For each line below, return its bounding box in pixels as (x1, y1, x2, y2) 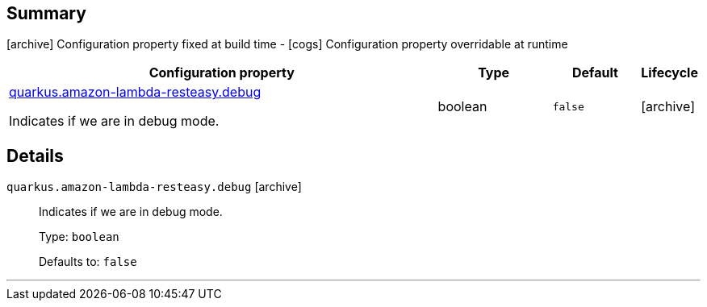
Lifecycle (641, 64, 698, 81)
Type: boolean (39, 230, 119, 244)
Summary (6, 3, 86, 23)
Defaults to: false (39, 255, 137, 269)
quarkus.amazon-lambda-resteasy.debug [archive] (6, 180, 302, 194)
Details (6, 145, 64, 166)
